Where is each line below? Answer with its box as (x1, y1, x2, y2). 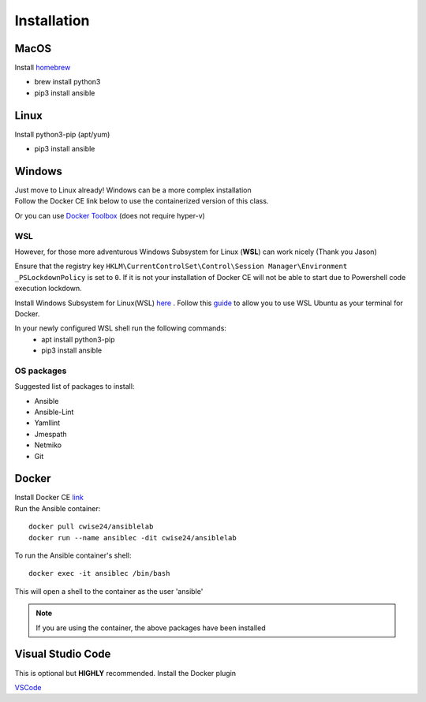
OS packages (14, 365, 67, 376)
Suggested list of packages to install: (14, 382, 135, 391)
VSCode (14, 682, 42, 692)
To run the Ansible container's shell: (14, 551, 132, 560)
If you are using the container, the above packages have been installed (35, 623, 266, 633)
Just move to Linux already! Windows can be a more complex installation (14, 185, 252, 195)
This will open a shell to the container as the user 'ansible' (14, 586, 204, 596)
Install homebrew (14, 63, 71, 73)
